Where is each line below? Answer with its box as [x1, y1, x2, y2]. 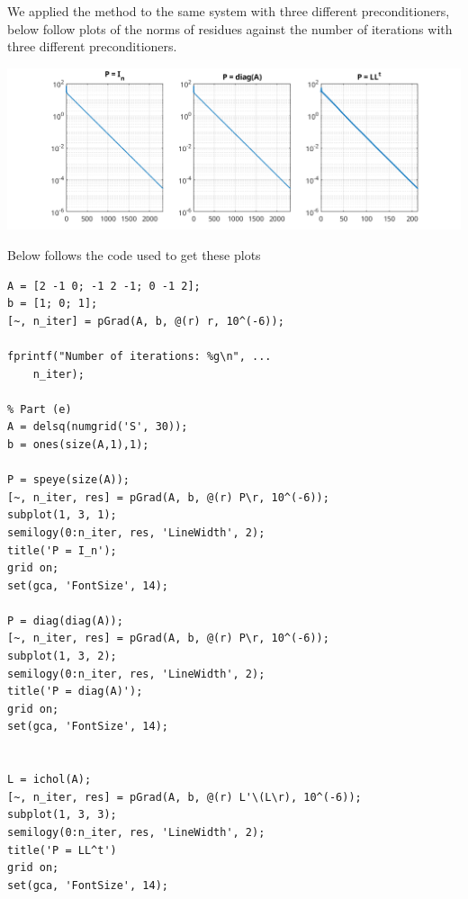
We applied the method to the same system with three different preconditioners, [7, 2, 450, 20]
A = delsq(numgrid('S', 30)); [7, 420, 188, 434]
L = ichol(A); [7, 773, 92, 787]
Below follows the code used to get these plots [7, 246, 261, 265]
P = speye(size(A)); [7, 473, 130, 487]
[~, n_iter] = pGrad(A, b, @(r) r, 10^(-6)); [7, 314, 284, 328]
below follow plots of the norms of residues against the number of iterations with [7, 19, 453, 38]
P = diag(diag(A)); [7, 614, 123, 627]
